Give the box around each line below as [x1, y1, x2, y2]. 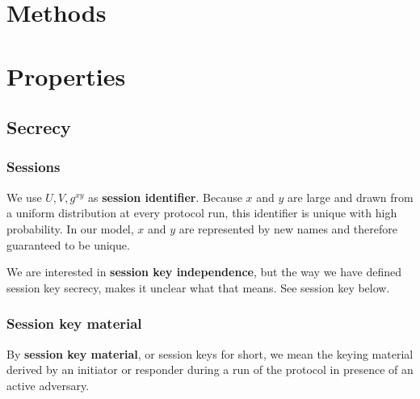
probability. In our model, [6, 220, 134, 237]
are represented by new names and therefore [178, 220, 397, 237]
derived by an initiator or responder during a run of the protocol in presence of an [6, 361, 414, 378]
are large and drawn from [288, 188, 414, 205]
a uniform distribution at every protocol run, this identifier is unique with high [6, 204, 397, 221]
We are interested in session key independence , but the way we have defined [6, 263, 402, 280]
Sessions [6, 157, 61, 177]
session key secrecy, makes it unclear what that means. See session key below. [6, 279, 390, 296]
